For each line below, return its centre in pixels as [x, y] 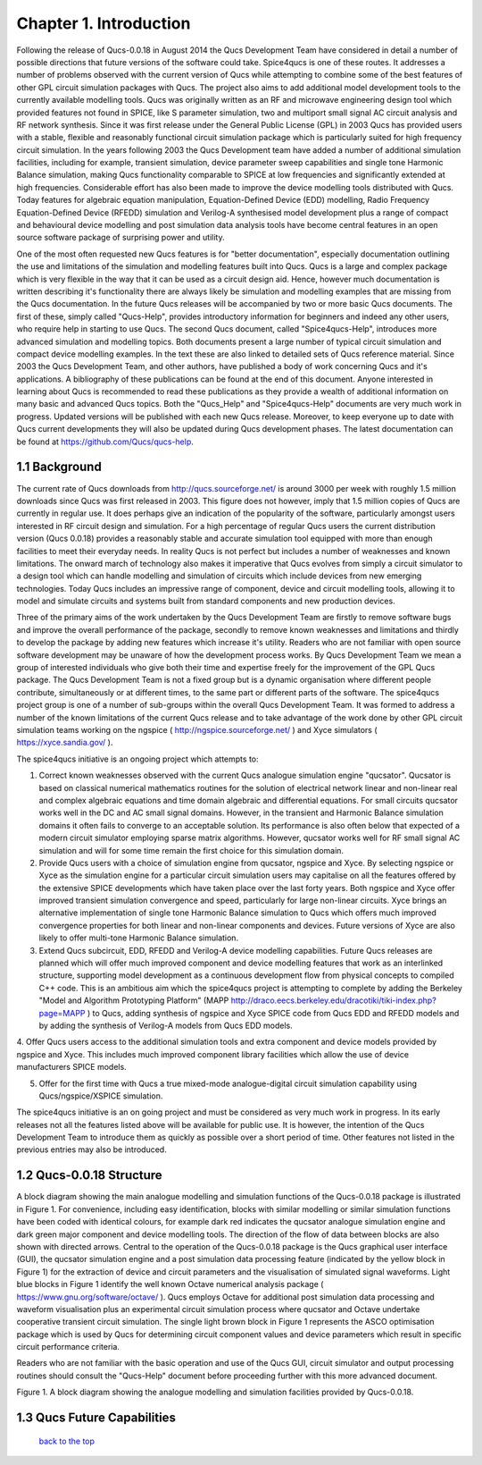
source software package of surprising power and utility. [120, 238]
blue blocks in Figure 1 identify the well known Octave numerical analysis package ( [170, 1284]
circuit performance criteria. [68, 1347]
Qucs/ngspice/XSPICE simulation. [101, 1096]
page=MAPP [62, 1013]
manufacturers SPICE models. [71, 1067]
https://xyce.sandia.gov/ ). [65, 743]
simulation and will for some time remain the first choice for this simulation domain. [191, 850]
